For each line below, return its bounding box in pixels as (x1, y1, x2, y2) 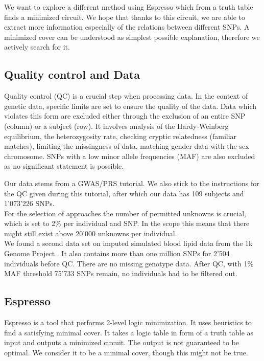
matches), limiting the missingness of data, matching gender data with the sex (4, 141, 249, 151)
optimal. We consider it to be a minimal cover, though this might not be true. (4, 347, 248, 357)
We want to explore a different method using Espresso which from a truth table (4, 2, 253, 12)
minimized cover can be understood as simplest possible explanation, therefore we (4, 31, 260, 42)
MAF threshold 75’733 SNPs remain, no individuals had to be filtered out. (4, 268, 237, 279)
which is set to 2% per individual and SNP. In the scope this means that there (4, 218, 250, 229)
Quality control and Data (4, 66, 140, 82)
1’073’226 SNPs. (4, 198, 55, 209)
